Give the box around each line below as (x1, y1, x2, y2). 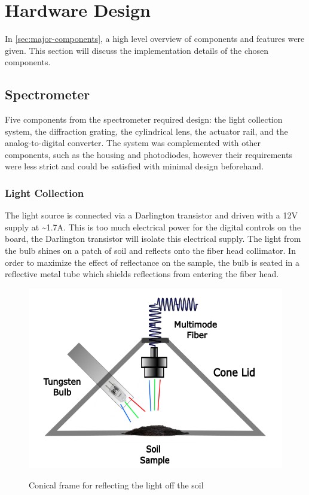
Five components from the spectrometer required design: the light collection (5, 113, 283, 126)
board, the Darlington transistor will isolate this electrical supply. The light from (5, 232, 301, 245)
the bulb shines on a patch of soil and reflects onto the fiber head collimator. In (5, 244, 296, 257)
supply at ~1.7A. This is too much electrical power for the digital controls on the (5, 220, 301, 233)
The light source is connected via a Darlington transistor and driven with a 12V (5, 209, 298, 221)
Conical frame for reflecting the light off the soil (29, 479, 204, 491)
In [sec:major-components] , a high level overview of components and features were (5, 32, 305, 45)
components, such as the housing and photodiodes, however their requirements (5, 148, 292, 160)
